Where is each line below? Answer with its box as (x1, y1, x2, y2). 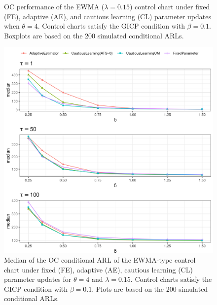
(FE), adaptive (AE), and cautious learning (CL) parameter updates (4, 11, 211, 21)
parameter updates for (4, 274, 72, 284)
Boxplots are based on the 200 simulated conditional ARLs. (4, 30, 184, 40)
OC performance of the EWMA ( (4, 1, 105, 11)
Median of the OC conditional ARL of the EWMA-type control (4, 254, 196, 265)
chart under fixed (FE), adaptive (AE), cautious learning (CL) (4, 264, 193, 274)
